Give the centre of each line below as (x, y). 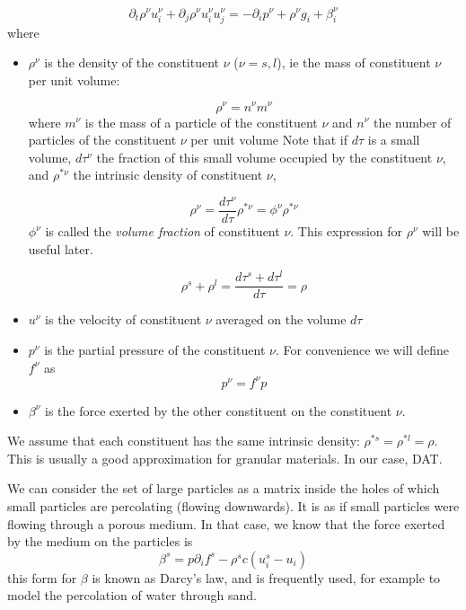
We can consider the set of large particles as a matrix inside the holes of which (224, 488)
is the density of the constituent (132, 62)
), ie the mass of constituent (354, 62)
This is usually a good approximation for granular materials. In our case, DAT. (225, 458)
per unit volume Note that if (269, 140)
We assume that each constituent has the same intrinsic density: (184, 441)
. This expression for (347, 231)
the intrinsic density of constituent (168, 175)
